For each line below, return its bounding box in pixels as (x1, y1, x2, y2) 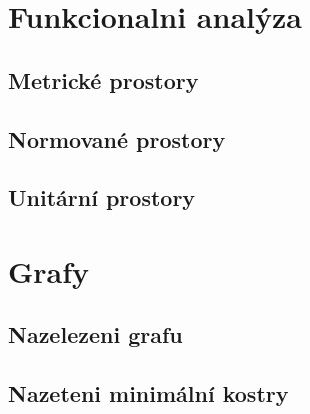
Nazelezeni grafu (8, 319, 183, 350)
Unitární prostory (8, 182, 196, 213)
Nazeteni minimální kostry (8, 378, 289, 409)
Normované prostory (8, 123, 226, 154)
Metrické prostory (8, 64, 199, 95)
